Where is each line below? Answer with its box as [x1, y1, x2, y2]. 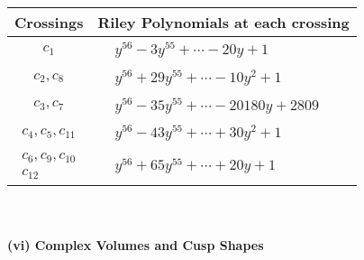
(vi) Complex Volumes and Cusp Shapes [7, 235, 264, 254]
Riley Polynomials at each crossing [97, 12, 350, 32]
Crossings [14, 12, 84, 32]
